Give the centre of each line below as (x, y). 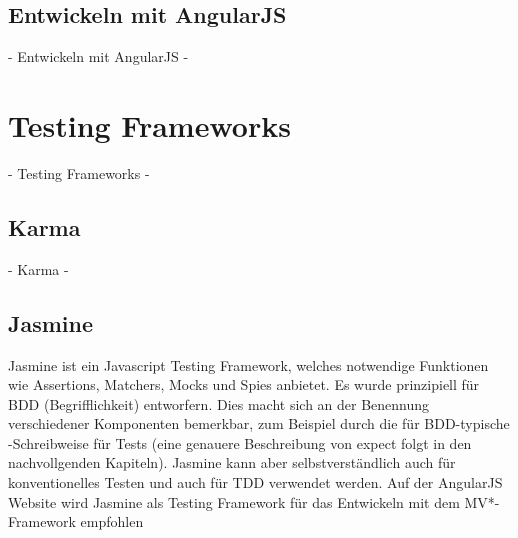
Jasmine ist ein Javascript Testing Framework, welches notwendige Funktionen (248, 364)
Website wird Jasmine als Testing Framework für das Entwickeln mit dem (234, 501)
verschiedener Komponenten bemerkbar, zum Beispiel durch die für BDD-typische (259, 423)
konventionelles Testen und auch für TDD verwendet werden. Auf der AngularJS (255, 482)
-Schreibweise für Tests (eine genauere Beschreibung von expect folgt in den (240, 442)
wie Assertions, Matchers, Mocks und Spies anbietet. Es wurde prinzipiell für (244, 384)
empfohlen (112, 521)
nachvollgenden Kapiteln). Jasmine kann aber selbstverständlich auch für (232, 462)
